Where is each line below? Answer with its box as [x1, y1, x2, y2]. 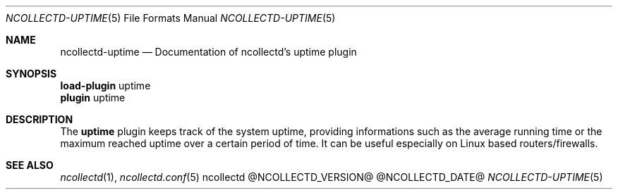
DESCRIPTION [6, 113, 73, 125]
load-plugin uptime [60, 80, 151, 92]
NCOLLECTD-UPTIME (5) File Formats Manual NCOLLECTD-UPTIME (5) [6, 12, 336, 24]
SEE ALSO [6, 159, 54, 171]
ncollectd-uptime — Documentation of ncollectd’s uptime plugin [60, 46, 357, 58]
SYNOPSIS [6, 68, 57, 80]
